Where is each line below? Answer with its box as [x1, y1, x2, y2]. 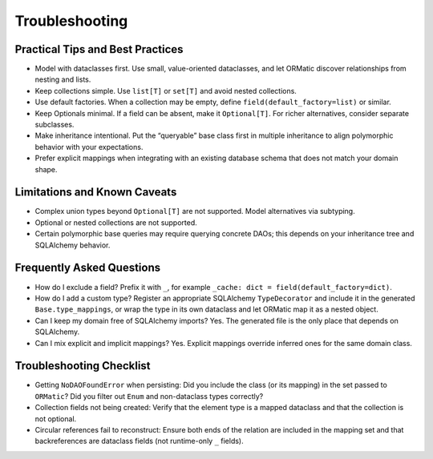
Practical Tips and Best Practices [14, 42, 184, 56]
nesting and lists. [34, 74, 91, 84]
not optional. [34, 413, 77, 424]
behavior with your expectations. [34, 142, 144, 151]
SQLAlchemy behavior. [34, 240, 111, 250]
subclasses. [34, 120, 75, 130]
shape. [34, 164, 58, 174]
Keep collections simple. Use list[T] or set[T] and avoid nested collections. [34, 86, 297, 95]
